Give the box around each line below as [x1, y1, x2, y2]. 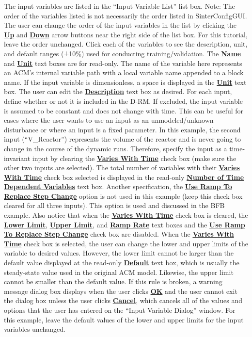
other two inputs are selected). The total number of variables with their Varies [4, 162, 240, 173]
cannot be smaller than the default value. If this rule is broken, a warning [4, 276, 222, 287]
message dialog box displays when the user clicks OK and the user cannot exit [4, 286, 237, 296]
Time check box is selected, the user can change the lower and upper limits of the [4, 238, 248, 248]
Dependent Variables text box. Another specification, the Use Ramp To [4, 181, 232, 192]
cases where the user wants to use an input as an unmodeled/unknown [4, 115, 214, 125]
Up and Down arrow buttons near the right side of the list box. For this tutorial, [4, 29, 248, 39]
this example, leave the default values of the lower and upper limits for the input [4, 314, 244, 324]
